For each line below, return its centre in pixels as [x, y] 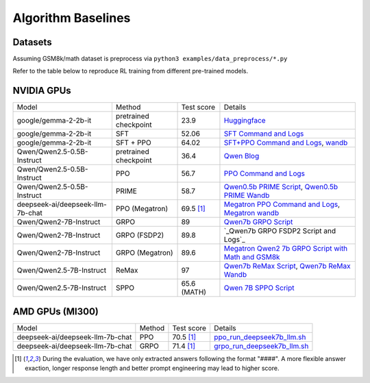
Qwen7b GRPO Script [258, 222]
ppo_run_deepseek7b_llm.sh [260, 337]
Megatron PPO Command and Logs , [282, 204]
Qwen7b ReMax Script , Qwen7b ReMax [287, 266]
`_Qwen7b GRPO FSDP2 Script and [280, 231]
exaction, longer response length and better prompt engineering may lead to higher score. [152, 368]
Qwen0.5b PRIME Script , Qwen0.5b [281, 187]
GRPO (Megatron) [145, 253]
